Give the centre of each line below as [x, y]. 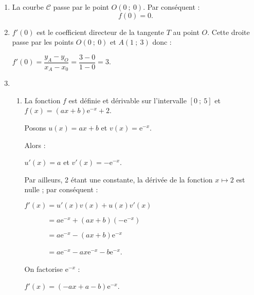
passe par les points [43, 42]
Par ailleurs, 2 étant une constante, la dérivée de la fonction [119, 179]
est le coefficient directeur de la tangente [100, 32]
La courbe [28, 7]
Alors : [35, 145]
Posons [35, 128]
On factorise [43, 269]
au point [186, 32]
